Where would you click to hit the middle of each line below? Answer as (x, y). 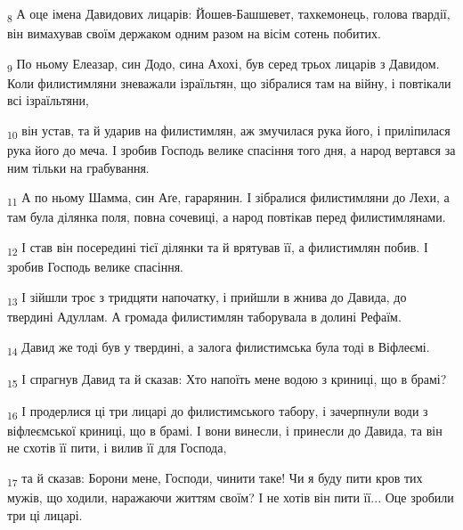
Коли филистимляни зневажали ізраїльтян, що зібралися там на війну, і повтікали (229, 82)
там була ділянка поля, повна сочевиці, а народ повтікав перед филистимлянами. (227, 217)
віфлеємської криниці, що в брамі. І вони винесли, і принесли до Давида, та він (225, 430)
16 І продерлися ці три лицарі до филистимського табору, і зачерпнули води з (218, 412)
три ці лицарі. (45, 514)
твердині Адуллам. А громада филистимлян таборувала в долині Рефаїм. (204, 316)
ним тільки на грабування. (78, 167)
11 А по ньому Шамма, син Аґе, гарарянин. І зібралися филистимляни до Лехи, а (228, 199)
